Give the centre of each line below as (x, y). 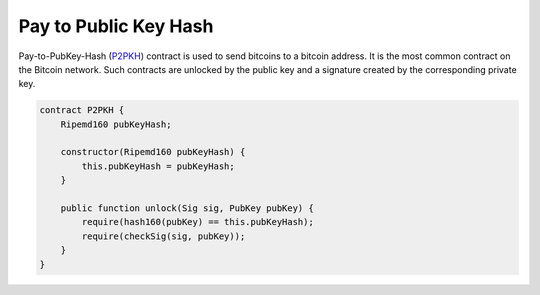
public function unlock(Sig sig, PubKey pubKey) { (187, 208)
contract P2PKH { (82, 110)
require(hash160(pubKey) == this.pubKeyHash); (197, 222)
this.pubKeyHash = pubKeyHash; (158, 166)
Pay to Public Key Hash (116, 26)
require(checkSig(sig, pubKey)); (163, 236)
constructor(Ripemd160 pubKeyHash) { (153, 152)
